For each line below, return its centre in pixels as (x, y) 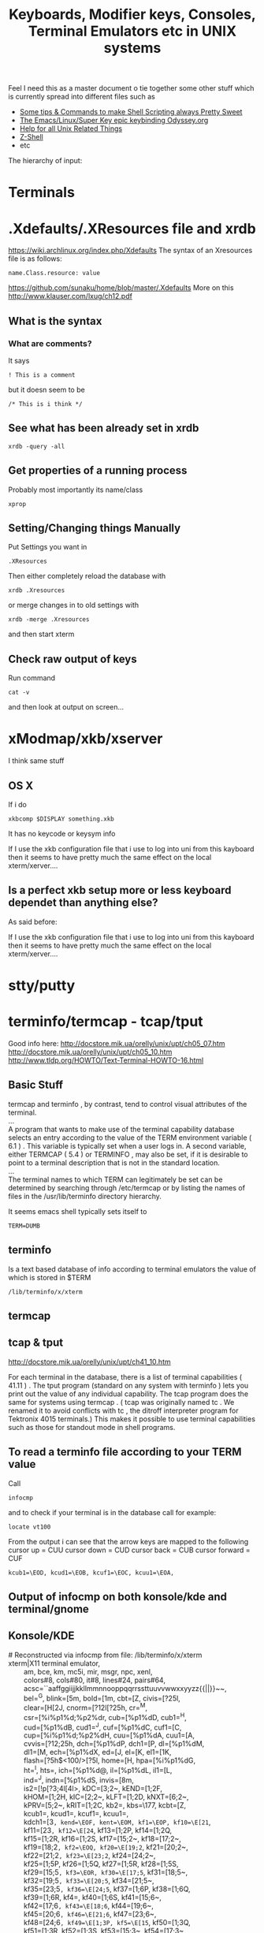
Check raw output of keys (73, 659)
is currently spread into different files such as (82, 97)
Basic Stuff (36, 1085)
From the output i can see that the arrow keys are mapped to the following (128, 1541)
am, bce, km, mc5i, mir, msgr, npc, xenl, (88, 1671)
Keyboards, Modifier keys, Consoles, (132, 15)
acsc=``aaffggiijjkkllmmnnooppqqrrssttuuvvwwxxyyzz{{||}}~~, (125, 1688)
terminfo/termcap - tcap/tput (106, 1022)
